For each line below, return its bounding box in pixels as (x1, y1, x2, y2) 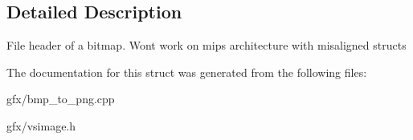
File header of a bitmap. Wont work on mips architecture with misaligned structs (6, 37, 407, 54)
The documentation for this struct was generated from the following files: (6, 63, 367, 80)
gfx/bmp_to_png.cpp (6, 90, 115, 107)
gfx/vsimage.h (6, 117, 76, 134)
